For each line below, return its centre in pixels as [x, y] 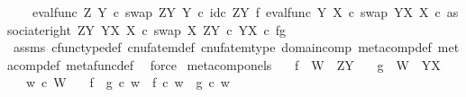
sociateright [39, 29]
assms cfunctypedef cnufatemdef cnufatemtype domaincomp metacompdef [222, 47]
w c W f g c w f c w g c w [128, 82]
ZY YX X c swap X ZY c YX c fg [181, 29]
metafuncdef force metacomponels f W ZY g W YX [253, 64]
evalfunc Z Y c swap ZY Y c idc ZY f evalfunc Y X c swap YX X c [236, 12]
